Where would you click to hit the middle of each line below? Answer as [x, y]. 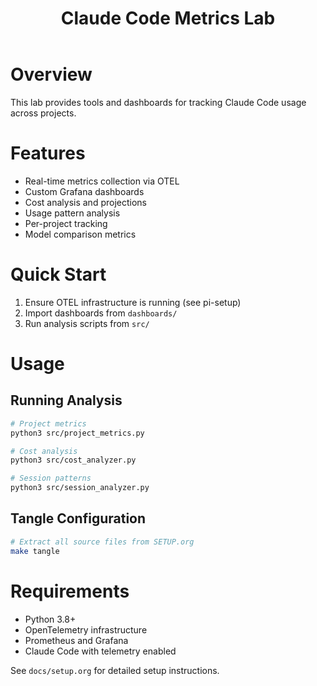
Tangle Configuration [78, 518]
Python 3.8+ [50, 619]
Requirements [70, 591]
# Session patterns [51, 478]
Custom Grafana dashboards [84, 191]
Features [48, 153]
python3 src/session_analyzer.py [80, 488]
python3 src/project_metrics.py [77, 433]
